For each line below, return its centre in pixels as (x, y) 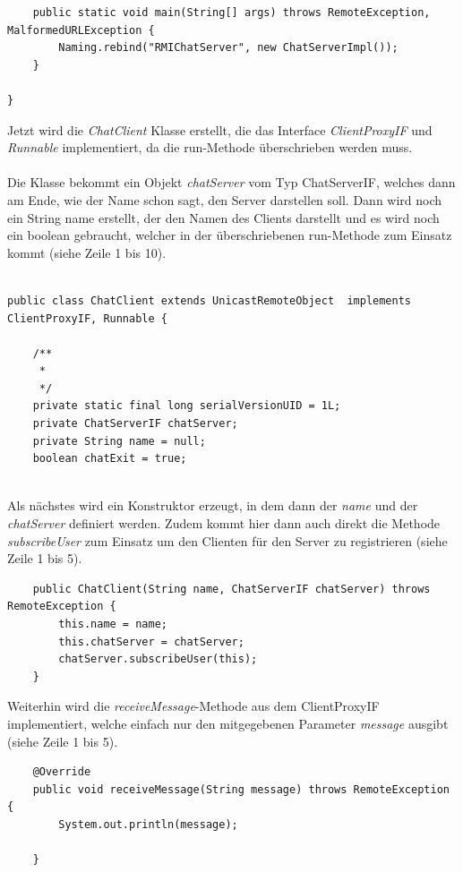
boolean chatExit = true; (110, 459)
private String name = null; (119, 441)
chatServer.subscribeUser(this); (158, 659)
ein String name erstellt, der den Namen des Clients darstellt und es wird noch (223, 217)
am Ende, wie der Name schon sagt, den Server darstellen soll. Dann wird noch (225, 199)
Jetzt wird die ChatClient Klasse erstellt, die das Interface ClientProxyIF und (220, 129)
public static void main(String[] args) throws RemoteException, (231, 13)
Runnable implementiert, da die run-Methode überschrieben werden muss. (210, 147)
